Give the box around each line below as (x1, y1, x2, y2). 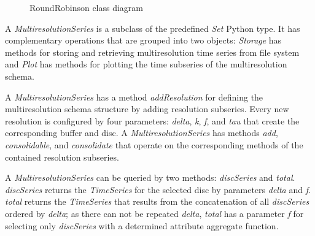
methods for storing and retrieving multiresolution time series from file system (5, 45, 300, 58)
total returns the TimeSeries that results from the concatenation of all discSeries (5, 195, 309, 208)
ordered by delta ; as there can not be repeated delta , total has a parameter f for (5, 207, 304, 219)
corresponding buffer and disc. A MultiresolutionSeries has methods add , (5, 126, 278, 139)
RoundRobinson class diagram (29, 1, 144, 13)
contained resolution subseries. (5, 150, 119, 163)
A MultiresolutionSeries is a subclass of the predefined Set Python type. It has (5, 21, 300, 34)
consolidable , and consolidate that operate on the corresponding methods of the (5, 138, 303, 151)
